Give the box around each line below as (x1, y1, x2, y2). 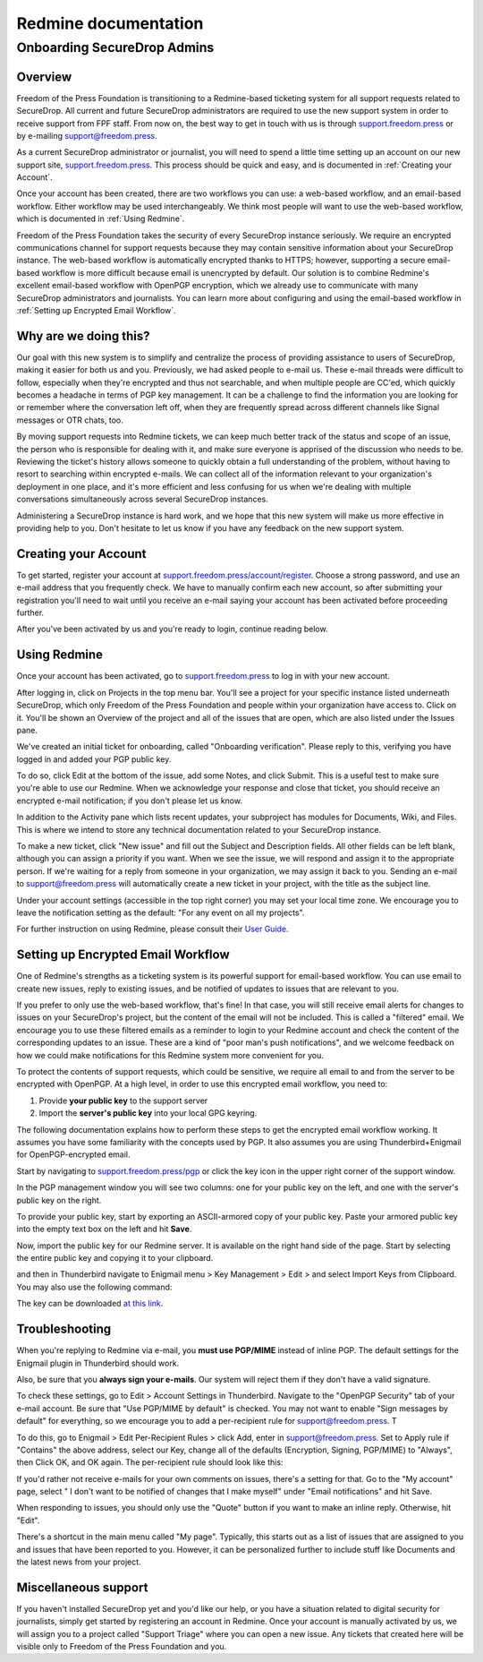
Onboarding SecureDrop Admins (16, 39, 215, 56)
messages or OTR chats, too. (16, 415, 124, 425)
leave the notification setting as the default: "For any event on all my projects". (16, 907, 305, 918)
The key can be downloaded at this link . (16, 1298, 164, 1309)
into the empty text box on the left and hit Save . (16, 1223, 192, 1235)
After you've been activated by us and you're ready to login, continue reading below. (16, 623, 328, 635)
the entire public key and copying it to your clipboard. (16, 1253, 214, 1264)
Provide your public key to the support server (38, 1095, 208, 1106)
